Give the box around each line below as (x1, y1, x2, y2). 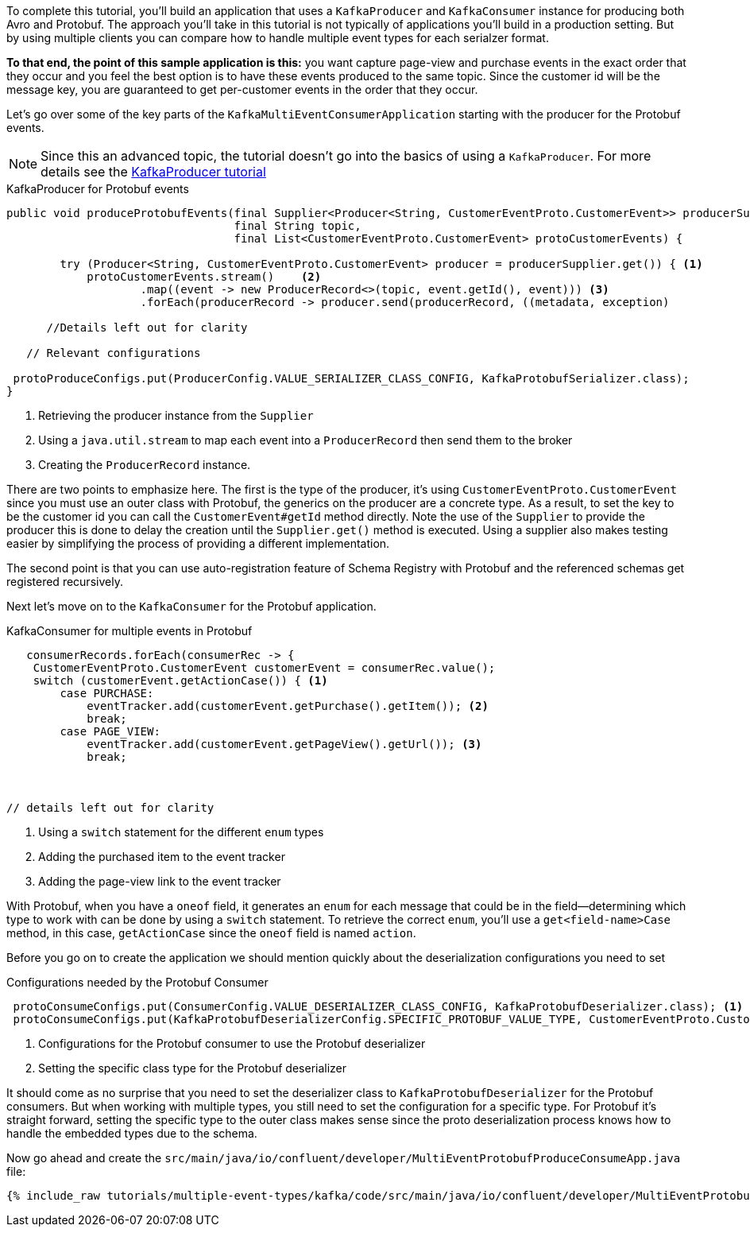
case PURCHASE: (60, 687, 154, 700)
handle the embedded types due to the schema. (6, 1126, 257, 1140)
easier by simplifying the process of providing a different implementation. (6, 537, 390, 550)
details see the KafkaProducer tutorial (41, 164, 266, 180)
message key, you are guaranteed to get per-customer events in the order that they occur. (6, 83, 478, 96)
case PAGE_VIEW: (60, 725, 160, 738)
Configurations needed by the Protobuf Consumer (6, 975, 269, 989)
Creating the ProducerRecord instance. (38, 458, 251, 471)
